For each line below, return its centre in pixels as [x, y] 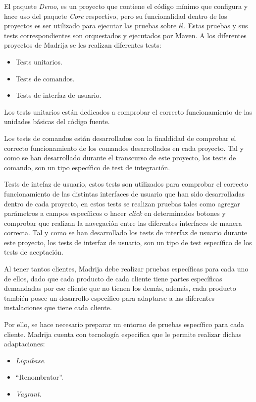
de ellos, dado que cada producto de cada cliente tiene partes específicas [113, 278]
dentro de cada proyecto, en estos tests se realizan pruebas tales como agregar [122, 203]
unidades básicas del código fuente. [57, 121]
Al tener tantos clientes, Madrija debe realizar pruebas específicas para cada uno [126, 269]
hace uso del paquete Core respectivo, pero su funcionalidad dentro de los [116, 16]
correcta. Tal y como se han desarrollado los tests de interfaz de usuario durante [126, 233]
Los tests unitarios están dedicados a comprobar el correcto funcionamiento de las [128, 111]
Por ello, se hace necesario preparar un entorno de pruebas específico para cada [124, 324]
